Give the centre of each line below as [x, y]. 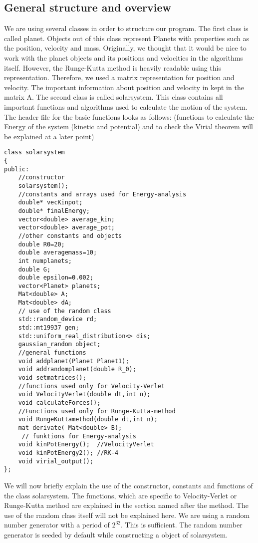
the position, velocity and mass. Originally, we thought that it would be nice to [125, 48]
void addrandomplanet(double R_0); [77, 369]
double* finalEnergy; [54, 211]
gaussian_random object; [59, 344]
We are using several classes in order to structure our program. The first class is [126, 28]
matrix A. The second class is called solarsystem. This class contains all [114, 97]
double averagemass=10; [58, 253]
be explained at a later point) [49, 136]
